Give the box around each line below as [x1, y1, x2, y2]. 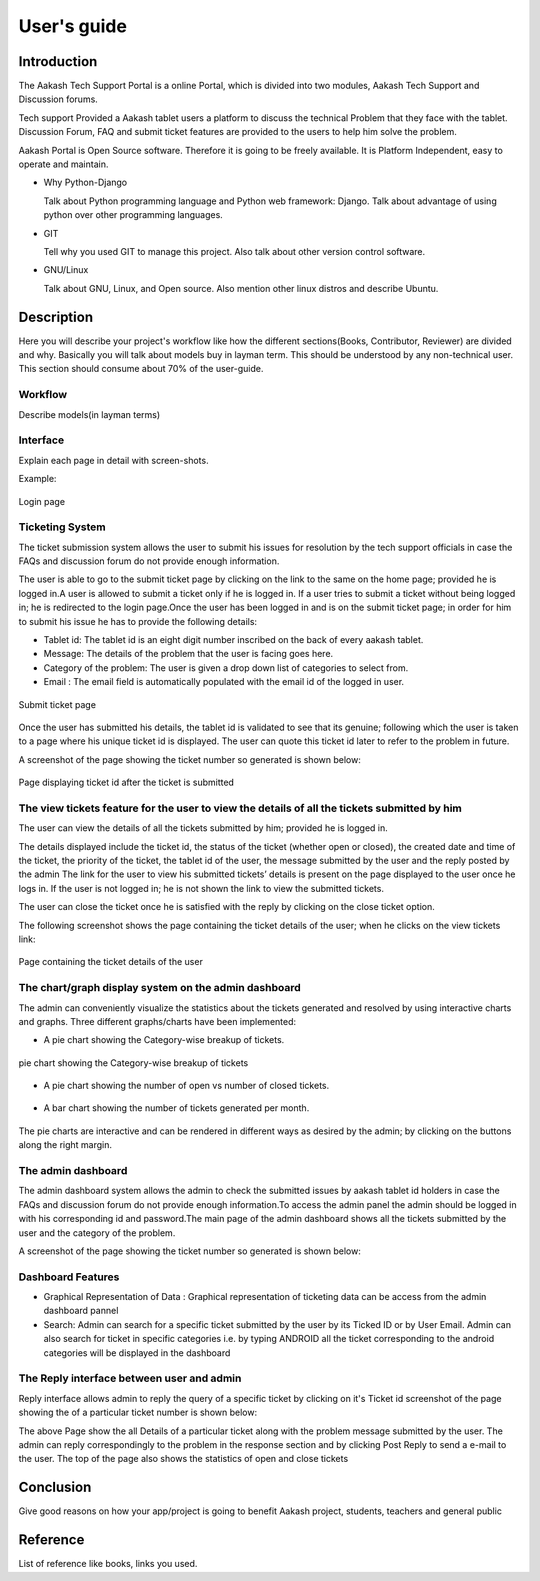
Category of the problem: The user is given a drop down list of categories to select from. [43, 661, 409, 674]
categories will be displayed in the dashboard [43, 1346, 231, 1359]
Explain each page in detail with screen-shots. [18, 454, 209, 466]
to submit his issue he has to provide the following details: [18, 615, 258, 627]
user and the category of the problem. [18, 1226, 176, 1239]
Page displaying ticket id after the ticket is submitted [18, 776, 235, 789]
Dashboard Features [18, 1270, 120, 1284]
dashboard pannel [43, 1305, 119, 1317]
